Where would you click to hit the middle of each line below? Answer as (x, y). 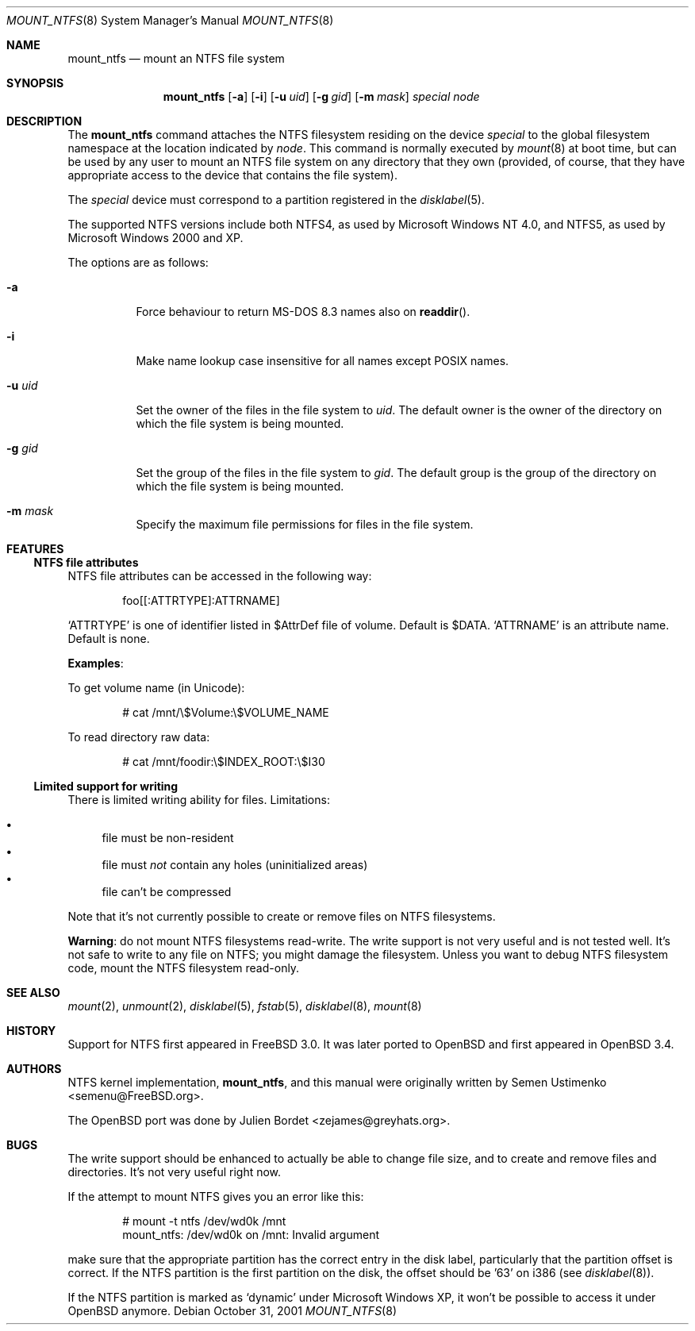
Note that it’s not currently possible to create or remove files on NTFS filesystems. (282, 916)
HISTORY (31, 1031)
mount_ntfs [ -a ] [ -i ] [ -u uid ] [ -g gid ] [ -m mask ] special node (321, 96)
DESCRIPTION (44, 121)
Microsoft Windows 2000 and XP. (156, 238)
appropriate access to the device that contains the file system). (232, 175)
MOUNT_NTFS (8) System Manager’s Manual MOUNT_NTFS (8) (170, 20)
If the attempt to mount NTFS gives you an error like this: (216, 1196)
